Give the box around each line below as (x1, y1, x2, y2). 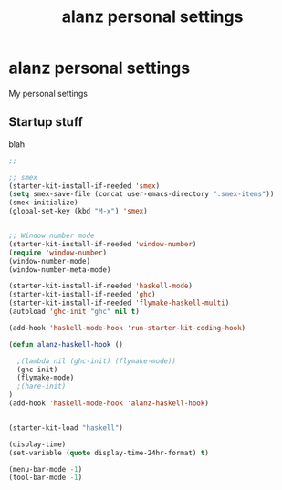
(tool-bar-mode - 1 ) (8, 473, 83, 483)
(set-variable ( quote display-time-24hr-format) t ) (8, 448, 209, 457)
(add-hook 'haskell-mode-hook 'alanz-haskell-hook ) (8, 399, 209, 408)
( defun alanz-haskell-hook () (8, 339, 124, 349)
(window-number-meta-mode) (8, 265, 111, 275)
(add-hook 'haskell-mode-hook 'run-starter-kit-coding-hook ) (8, 323, 246, 332)
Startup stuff (8, 114, 84, 130)
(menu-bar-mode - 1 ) (8, 464, 83, 474)
